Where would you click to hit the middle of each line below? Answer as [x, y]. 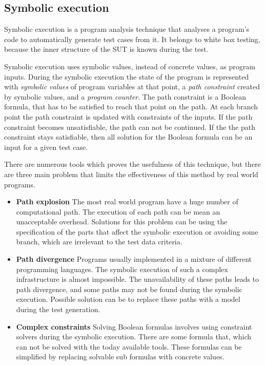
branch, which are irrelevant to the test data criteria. [99, 242]
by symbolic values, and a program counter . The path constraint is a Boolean [125, 96]
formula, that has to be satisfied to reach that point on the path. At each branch [131, 107]
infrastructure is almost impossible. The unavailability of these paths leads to [138, 279]
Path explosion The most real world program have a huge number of [127, 201]
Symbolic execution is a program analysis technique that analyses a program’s [127, 29]
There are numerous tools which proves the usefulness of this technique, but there [132, 164]
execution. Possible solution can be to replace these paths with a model [128, 299]
